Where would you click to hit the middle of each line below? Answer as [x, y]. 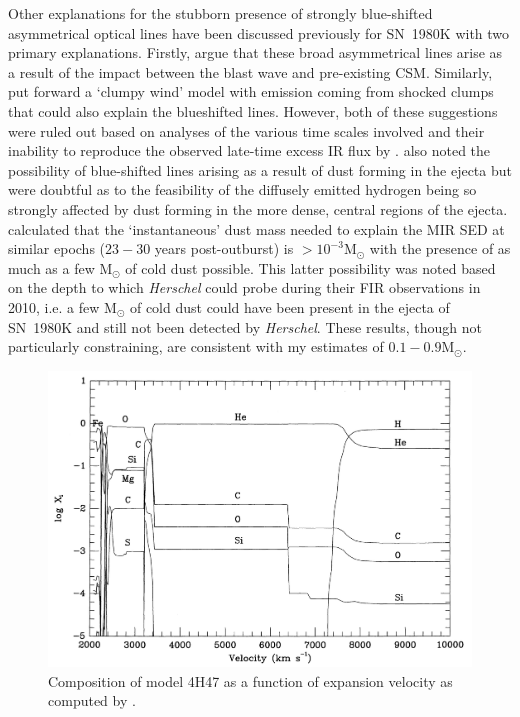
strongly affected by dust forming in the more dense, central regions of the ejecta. [258, 208]
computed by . [92, 700]
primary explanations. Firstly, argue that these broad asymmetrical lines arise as [255, 52]
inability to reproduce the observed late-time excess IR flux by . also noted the [249, 150]
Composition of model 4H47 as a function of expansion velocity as [250, 680]
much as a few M [60, 267]
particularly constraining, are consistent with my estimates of [196, 346]
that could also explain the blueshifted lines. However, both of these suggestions [253, 110]
